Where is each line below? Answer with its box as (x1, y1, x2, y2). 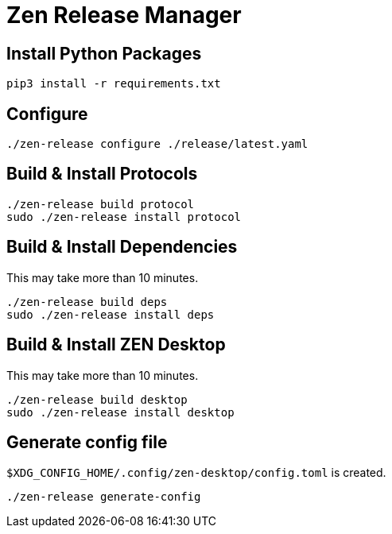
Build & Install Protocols (6, 164, 198, 184)
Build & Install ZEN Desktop (6, 335, 226, 355)
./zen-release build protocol (6, 197, 195, 211)
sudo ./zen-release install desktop (6, 405, 235, 419)
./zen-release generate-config (6, 490, 201, 504)
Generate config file (6, 431, 168, 452)
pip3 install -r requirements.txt (6, 77, 221, 91)
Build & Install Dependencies (6, 237, 238, 257)
